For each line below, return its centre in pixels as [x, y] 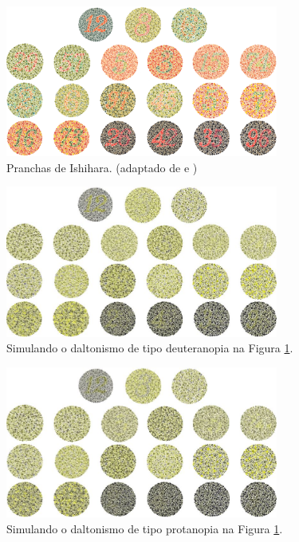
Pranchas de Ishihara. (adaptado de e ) [102, 167]
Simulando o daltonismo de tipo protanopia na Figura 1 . [145, 528]
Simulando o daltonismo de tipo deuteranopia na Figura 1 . [150, 348]
